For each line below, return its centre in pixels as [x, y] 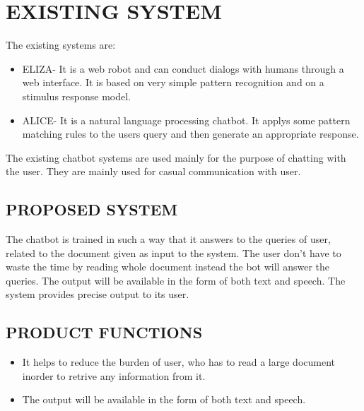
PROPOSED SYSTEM [92, 209]
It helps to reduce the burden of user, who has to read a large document [178, 362]
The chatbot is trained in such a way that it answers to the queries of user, [168, 239]
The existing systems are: [61, 45]
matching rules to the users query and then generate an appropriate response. [190, 134]
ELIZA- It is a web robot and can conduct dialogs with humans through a [183, 68]
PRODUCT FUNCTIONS [104, 332]
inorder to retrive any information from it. [114, 375]
